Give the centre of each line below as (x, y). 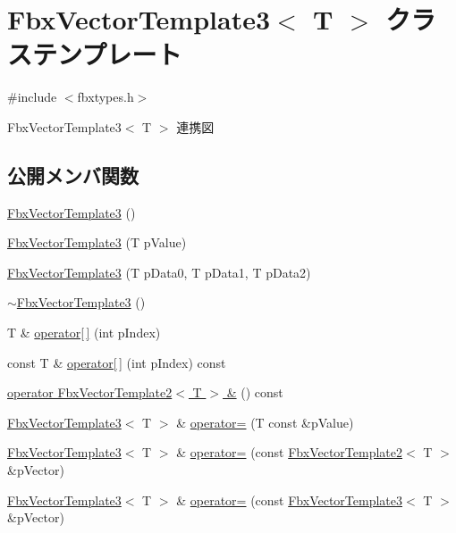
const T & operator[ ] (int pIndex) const (117, 362)
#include (32, 97)
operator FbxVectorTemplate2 (90, 392)
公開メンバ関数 (73, 175)
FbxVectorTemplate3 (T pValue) (97, 242)
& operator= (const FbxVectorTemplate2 (290, 452)
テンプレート (107, 54)
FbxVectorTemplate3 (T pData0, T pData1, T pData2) (159, 272)
